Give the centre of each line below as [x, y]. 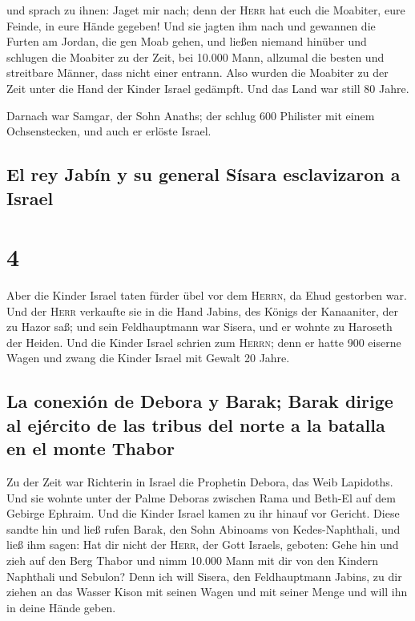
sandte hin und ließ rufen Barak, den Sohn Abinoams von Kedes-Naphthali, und [203, 528]
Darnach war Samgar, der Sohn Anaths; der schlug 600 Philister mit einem [191, 115]
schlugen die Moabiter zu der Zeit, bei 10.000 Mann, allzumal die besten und [195, 56]
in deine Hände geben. [61, 607]
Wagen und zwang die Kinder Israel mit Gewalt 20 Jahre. [148, 358]
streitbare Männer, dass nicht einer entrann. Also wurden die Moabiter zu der [197, 73]
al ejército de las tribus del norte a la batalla [196, 424]
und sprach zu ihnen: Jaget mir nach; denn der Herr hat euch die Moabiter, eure [206, 10]
